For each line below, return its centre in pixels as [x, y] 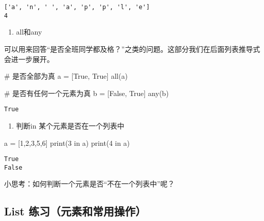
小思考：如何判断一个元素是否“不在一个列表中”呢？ [90, 184]
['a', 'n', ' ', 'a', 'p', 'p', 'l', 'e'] [77, 7]
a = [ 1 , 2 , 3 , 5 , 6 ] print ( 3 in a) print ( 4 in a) [67, 143]
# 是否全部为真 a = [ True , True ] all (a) [66, 76]
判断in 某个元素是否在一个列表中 [70, 125]
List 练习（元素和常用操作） [75, 211]
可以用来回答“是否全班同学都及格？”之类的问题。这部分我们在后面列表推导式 [132, 49]
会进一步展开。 [29, 59]
